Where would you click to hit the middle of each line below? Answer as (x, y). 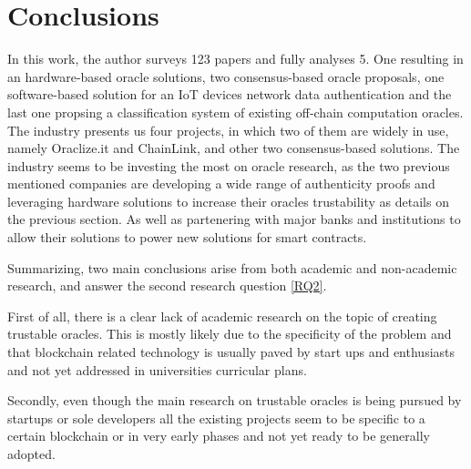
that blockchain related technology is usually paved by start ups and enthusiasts (231, 352)
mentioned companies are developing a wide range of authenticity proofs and (221, 184)
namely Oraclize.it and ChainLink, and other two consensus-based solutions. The (234, 148)
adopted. (31, 454)
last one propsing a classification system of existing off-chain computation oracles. (235, 112)
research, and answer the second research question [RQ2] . (167, 285)
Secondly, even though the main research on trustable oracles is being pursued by (235, 400)
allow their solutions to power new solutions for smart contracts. (187, 237)
